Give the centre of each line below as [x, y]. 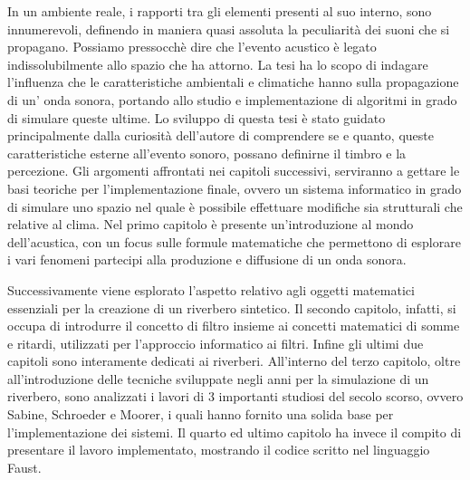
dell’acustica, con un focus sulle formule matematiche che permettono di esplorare [234, 241]
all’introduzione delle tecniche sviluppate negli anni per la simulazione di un [218, 378]
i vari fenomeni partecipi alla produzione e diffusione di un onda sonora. [207, 259]
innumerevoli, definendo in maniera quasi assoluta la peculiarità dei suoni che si [229, 29]
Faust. [24, 467]
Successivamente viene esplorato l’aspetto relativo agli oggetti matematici [211, 289]
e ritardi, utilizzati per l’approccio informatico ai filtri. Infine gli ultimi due [216, 343]
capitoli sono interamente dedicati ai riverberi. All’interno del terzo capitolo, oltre [234, 361]
